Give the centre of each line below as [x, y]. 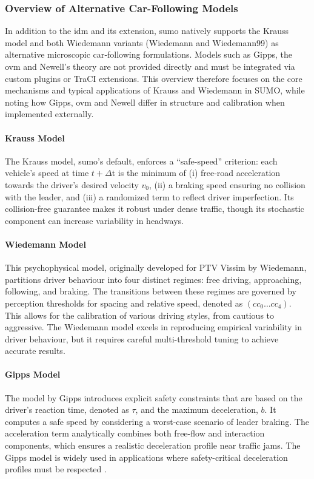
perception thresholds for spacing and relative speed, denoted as [124, 303]
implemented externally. [49, 114]
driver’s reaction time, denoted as [67, 409]
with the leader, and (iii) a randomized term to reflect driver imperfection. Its [149, 196]
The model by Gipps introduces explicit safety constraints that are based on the [154, 397]
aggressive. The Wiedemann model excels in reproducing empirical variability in [154, 327]
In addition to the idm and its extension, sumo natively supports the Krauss [147, 31]
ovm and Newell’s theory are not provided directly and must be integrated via [150, 66]
